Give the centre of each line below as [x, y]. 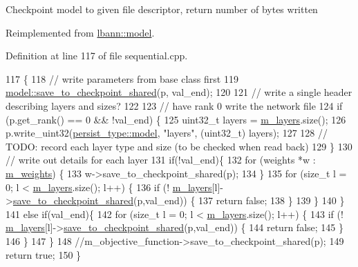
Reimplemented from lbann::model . [80, 32]
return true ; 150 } [44, 254]
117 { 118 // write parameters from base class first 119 [122, 78]
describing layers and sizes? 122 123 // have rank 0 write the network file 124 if [174, 105]
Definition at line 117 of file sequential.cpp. [97, 56]
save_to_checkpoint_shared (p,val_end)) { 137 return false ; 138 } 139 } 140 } [179, 200]
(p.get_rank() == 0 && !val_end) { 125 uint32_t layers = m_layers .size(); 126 [176, 119]
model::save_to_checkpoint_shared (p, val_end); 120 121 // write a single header [179, 92]
